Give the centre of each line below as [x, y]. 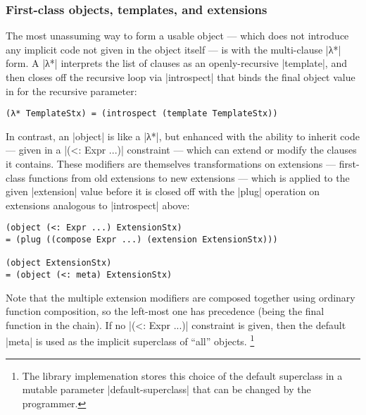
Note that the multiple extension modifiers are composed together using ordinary [181, 297]
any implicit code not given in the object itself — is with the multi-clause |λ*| [173, 49]
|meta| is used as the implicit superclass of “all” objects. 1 [130, 340]
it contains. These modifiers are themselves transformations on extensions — [171, 164]
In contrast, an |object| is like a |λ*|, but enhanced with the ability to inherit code [183, 136]
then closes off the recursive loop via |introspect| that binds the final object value [181, 77]
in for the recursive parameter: [71, 91]
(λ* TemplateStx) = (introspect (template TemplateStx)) [142, 114]
